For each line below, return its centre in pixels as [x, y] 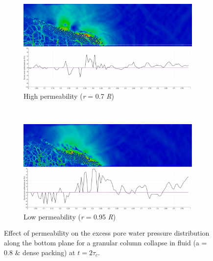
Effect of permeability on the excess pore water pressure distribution [107, 233]
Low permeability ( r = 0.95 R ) [70, 216]
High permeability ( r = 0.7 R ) [69, 96]
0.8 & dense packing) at [40, 252]
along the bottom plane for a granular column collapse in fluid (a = [106, 242]
